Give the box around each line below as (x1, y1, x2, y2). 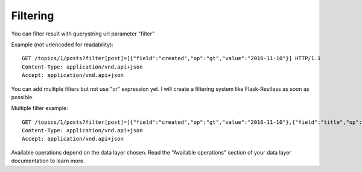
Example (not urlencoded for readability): (11, 41, 114, 48)
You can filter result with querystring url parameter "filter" (11, 30, 155, 37)
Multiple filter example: (11, 105, 69, 112)
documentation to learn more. (11, 157, 85, 165)
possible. (11, 93, 34, 100)
